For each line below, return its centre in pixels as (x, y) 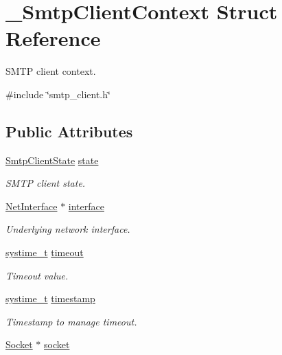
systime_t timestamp (50, 298)
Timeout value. (37, 275)
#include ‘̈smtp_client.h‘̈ (58, 94)
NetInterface (32, 206)
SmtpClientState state (52, 160)
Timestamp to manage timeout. (71, 321)
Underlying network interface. (68, 229)
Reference (53, 38)
